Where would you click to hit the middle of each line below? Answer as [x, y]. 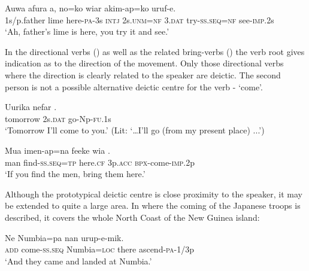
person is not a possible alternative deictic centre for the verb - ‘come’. [134, 86]
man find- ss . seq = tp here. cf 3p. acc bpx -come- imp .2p [100, 162]
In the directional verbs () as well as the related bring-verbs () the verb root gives [155, 51]
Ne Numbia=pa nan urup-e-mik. [64, 237]
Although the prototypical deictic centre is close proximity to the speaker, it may [154, 194]
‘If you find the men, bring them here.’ [75, 174]
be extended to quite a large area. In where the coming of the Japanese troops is [153, 205]
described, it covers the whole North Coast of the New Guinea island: [132, 217]
